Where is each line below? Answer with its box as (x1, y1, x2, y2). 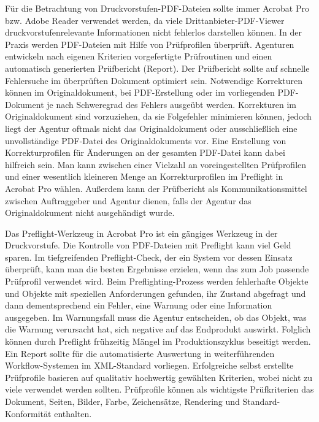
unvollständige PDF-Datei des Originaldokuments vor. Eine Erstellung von (5, 134, 286, 147)
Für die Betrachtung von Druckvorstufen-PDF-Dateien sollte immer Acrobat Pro (5, 2, 309, 14)
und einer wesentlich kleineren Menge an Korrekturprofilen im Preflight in (5, 170, 283, 183)
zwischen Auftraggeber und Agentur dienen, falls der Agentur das (5, 194, 252, 207)
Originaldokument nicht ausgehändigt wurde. (5, 206, 175, 219)
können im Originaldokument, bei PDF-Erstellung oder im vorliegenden (5, 86, 275, 99)
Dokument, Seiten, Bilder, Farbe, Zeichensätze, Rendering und (5, 395, 240, 407)
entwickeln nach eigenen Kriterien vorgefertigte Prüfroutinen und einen (5, 50, 272, 63)
